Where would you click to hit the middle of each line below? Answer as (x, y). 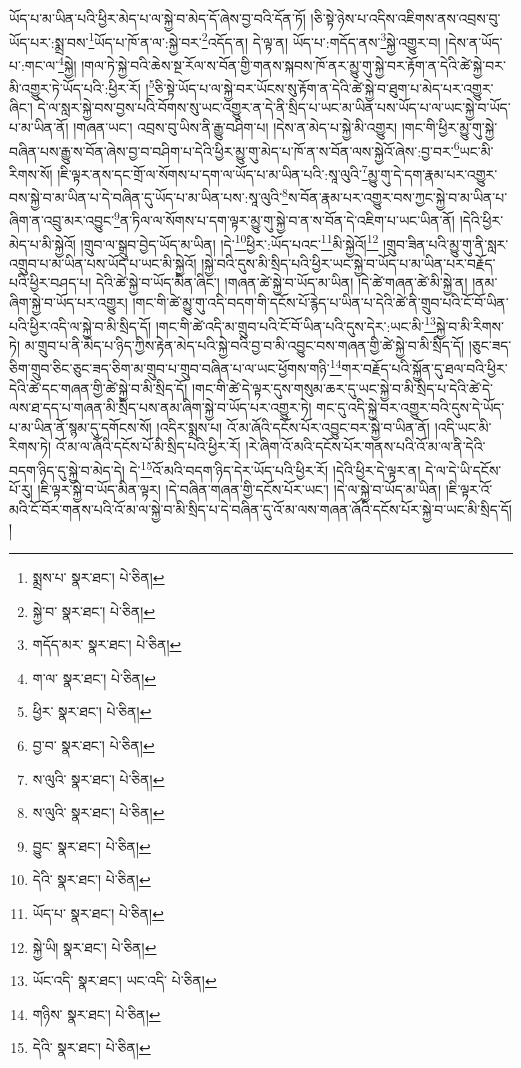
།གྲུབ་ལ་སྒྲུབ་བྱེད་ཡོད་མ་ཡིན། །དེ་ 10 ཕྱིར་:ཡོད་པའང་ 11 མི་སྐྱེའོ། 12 (229, 242)
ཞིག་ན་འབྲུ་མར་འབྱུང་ (62, 219)
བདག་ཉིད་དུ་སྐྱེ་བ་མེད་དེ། (67, 469)
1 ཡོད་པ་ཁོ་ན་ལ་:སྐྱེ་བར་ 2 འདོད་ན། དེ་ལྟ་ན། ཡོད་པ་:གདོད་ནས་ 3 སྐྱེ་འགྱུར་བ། (264, 40)
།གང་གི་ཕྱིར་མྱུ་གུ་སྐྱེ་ (449, 126)
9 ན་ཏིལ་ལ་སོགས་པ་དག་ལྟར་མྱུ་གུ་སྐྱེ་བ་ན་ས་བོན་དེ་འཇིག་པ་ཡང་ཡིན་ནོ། (284, 218)
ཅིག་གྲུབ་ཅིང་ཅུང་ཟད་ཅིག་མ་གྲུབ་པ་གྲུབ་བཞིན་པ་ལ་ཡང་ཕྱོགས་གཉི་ (169, 368)
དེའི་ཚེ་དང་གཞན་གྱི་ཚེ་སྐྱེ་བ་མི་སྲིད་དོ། (98, 387)
